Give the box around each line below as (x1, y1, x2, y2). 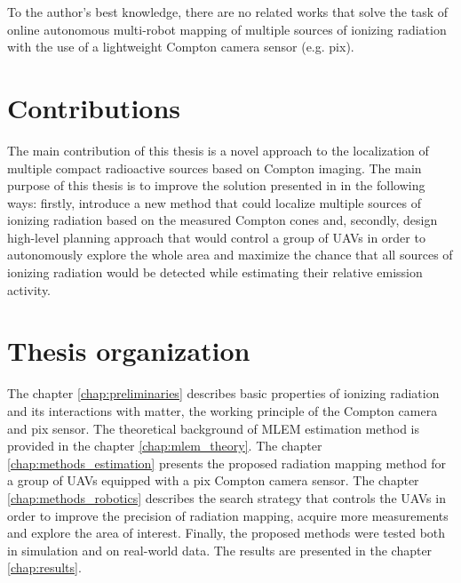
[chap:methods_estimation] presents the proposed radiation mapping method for (7, 453, 447, 472)
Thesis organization (7, 332, 250, 369)
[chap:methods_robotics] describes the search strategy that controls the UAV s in (7, 488, 446, 507)
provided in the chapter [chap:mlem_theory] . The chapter (7, 436, 322, 455)
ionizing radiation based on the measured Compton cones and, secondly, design (7, 211, 438, 229)
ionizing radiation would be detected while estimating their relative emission (7, 263, 423, 282)
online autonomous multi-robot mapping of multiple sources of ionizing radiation (7, 20, 447, 38)
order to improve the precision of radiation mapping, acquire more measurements (7, 506, 449, 524)
